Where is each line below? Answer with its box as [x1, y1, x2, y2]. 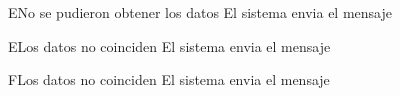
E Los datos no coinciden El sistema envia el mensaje [8, 35, 331, 56]
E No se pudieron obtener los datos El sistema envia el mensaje [8, 2, 392, 22]
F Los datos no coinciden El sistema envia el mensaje [8, 69, 330, 90]
